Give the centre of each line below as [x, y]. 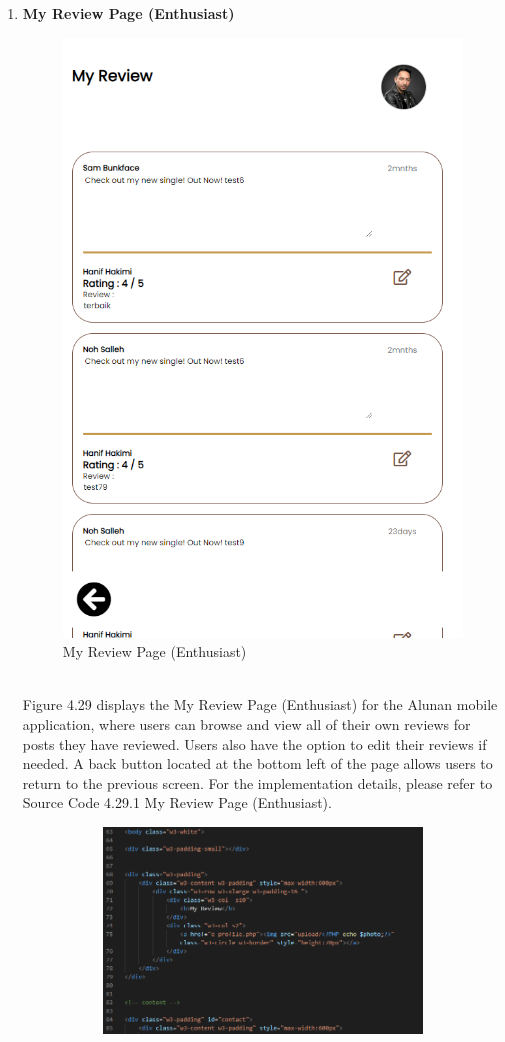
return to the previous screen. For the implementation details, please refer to [257, 782]
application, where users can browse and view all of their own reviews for [246, 723]
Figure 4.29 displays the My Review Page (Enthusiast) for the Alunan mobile [260, 704]
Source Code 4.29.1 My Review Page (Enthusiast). [177, 802]
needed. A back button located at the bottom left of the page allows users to [257, 763]
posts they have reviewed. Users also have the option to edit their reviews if [254, 743]
